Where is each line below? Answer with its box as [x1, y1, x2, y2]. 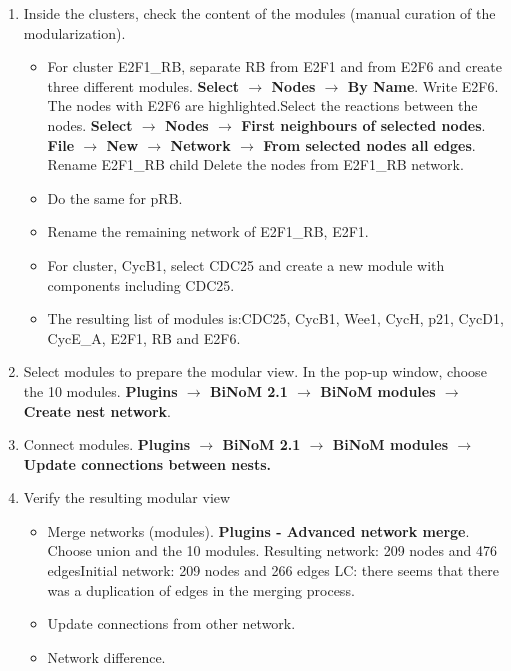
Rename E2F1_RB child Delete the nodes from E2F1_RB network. [47, 154, 464, 175]
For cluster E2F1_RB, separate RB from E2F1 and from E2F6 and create [47, 56, 503, 77]
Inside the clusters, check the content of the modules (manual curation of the [23, 3, 496, 23]
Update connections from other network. [47, 613, 296, 634]
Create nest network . [23, 400, 171, 421]
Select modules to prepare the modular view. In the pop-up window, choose [23, 361, 487, 382]
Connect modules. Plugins [23, 434, 191, 455]
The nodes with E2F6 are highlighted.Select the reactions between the [47, 95, 478, 116]
